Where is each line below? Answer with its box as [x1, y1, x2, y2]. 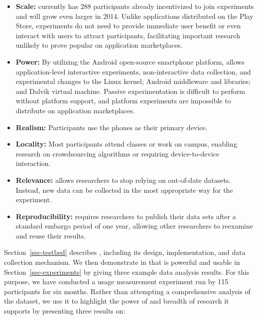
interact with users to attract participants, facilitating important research [15, 30, 240, 40]
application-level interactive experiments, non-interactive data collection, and [15, 66, 251, 77]
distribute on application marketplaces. [15, 105, 135, 115]
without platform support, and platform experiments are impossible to [15, 95, 231, 106]
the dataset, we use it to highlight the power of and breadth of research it [4, 296, 229, 306]
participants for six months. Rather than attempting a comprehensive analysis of [4, 286, 251, 296]
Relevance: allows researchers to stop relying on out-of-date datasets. [15, 174, 231, 185]
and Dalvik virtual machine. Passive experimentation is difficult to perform [15, 85, 245, 96]
